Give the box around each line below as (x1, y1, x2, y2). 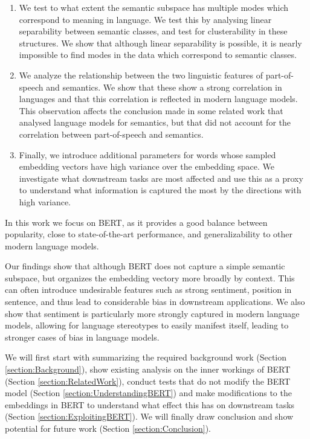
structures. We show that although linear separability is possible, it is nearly (19, 36, 302, 49)
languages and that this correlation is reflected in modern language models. (19, 92, 298, 105)
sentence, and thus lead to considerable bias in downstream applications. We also (5, 295, 305, 308)
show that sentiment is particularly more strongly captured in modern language (5, 307, 300, 319)
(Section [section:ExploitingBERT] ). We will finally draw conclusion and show (5, 410, 294, 423)
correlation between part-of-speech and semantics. (19, 127, 204, 140)
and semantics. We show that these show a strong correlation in (46, 80, 282, 93)
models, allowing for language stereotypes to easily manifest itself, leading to (5, 319, 289, 332)
